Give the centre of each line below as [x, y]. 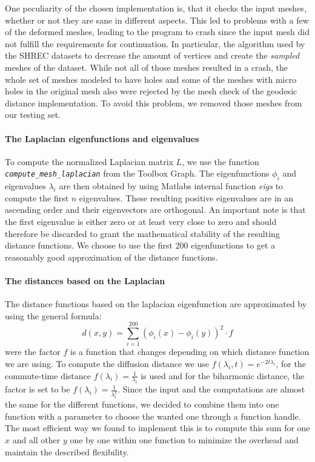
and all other [36, 440]
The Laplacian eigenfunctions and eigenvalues [102, 138]
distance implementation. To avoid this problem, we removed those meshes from [154, 102]
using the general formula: [53, 315]
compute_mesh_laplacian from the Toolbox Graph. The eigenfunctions [137, 173]
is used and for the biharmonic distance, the [223, 375]
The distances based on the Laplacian [85, 280]
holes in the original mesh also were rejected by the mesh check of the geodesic [151, 91]
